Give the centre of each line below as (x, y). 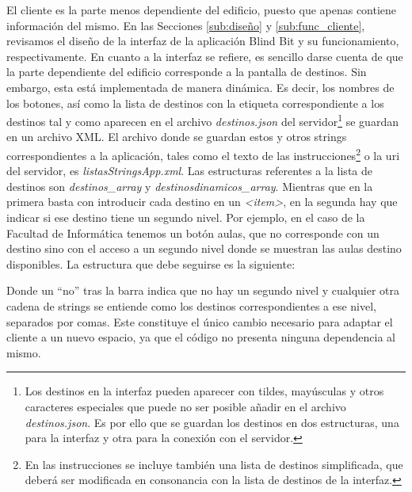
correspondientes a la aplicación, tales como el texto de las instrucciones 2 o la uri (203, 154)
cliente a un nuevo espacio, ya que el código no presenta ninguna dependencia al (201, 337)
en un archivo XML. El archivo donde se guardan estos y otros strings (177, 137)
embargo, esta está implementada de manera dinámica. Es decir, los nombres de (200, 87)
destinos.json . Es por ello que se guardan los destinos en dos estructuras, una (212, 422)
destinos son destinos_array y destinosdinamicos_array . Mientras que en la (190, 186)
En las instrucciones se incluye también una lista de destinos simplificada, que (214, 464)
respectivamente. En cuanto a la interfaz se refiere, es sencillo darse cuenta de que (205, 56)
